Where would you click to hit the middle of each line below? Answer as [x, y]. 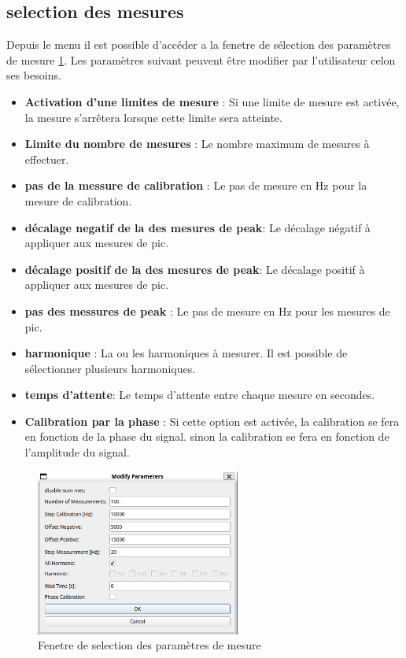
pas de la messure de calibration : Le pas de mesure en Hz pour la [196, 185]
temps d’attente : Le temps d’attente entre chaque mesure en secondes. [200, 395]
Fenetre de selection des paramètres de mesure [149, 645]
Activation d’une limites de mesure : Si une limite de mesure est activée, [212, 101]
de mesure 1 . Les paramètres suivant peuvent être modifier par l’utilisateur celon [201, 59]
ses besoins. [34, 75]
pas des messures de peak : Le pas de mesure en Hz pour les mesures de [207, 311]
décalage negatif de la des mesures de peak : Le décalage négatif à [197, 227]
